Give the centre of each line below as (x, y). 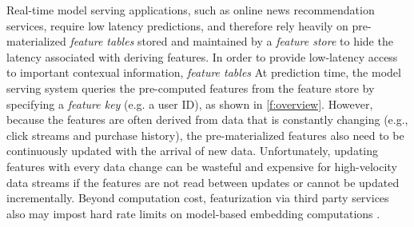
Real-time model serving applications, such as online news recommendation (191, 10)
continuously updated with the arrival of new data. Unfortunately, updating (193, 151)
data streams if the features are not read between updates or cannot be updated (203, 182)
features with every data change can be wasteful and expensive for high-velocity (202, 166)
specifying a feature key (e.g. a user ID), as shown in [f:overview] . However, (190, 104)
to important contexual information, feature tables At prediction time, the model (204, 72)
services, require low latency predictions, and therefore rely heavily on (177, 25)
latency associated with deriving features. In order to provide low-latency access (202, 56)
